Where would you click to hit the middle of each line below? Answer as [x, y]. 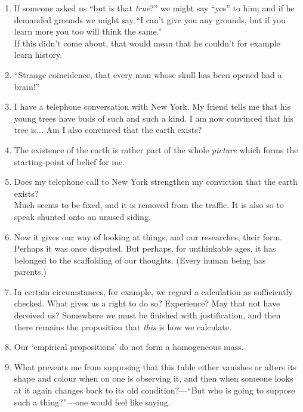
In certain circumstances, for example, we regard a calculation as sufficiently [153, 291]
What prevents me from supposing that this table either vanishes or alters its [155, 366]
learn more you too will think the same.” [88, 31]
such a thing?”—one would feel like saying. [92, 402]
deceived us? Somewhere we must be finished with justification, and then [147, 315]
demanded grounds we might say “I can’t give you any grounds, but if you [150, 19]
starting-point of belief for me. [69, 161]
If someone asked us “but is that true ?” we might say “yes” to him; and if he [154, 8]
